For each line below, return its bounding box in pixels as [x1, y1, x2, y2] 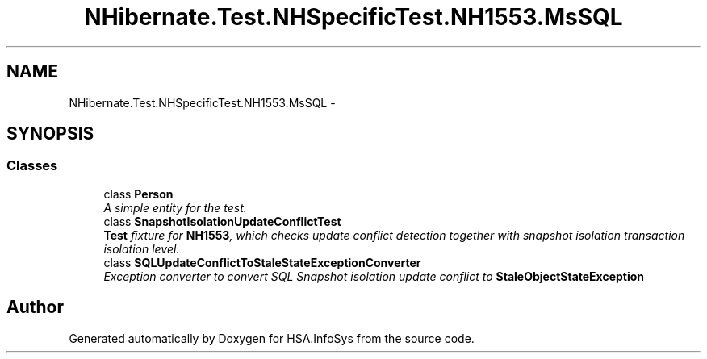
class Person [103, 186, 174, 201]
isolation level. [103, 241, 180, 256]
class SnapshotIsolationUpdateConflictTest [103, 214, 341, 228]
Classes [6, 157, 58, 174]
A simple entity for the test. [103, 200, 247, 215]
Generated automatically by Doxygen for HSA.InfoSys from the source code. [69, 331, 475, 345]
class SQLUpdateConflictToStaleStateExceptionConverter [103, 255, 421, 269]
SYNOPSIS [6, 123, 94, 144]
